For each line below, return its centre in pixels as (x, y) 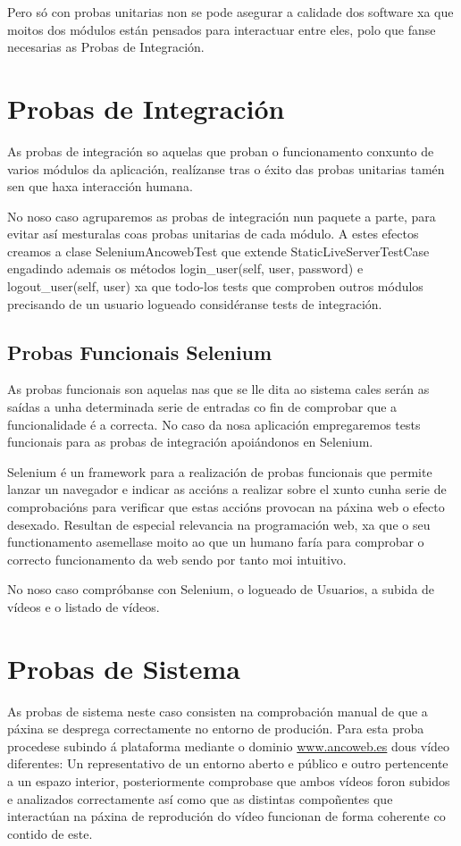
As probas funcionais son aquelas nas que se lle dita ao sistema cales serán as (218, 389)
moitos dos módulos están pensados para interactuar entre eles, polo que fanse (222, 29)
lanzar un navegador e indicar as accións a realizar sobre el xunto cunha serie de (227, 489)
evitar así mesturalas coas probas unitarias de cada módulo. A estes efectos (213, 234)
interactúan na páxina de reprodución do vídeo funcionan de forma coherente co (226, 816)
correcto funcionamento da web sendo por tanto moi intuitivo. (177, 559)
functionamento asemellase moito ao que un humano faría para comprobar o (216, 542)
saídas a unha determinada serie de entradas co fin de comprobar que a (202, 407)
